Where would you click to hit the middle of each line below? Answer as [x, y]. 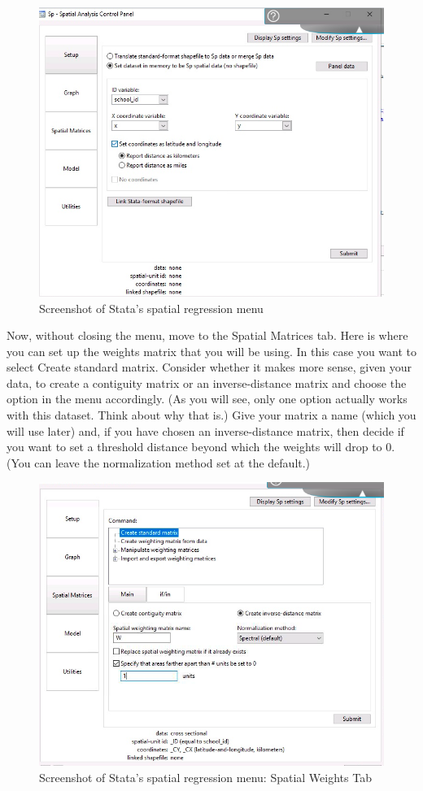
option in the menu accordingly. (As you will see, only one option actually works [207, 399]
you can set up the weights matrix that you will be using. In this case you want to [211, 351]
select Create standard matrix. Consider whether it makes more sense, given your [209, 367]
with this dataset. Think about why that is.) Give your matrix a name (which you [211, 415]
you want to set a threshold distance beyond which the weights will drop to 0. [201, 447]
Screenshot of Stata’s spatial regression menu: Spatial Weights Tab [205, 777]
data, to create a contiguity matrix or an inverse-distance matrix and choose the [207, 382]
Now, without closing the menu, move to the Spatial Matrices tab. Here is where [207, 335]
